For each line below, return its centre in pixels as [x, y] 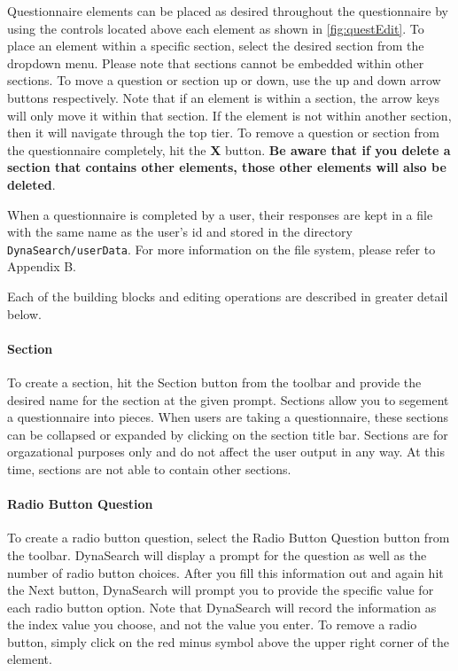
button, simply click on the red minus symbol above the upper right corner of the [228, 641]
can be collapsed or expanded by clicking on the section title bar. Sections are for [228, 434]
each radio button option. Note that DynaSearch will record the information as [222, 607]
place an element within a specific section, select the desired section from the [216, 46]
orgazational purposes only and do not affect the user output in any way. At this [226, 452]
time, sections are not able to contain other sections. [149, 468]
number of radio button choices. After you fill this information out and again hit [225, 572]
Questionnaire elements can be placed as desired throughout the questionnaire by [228, 11]
